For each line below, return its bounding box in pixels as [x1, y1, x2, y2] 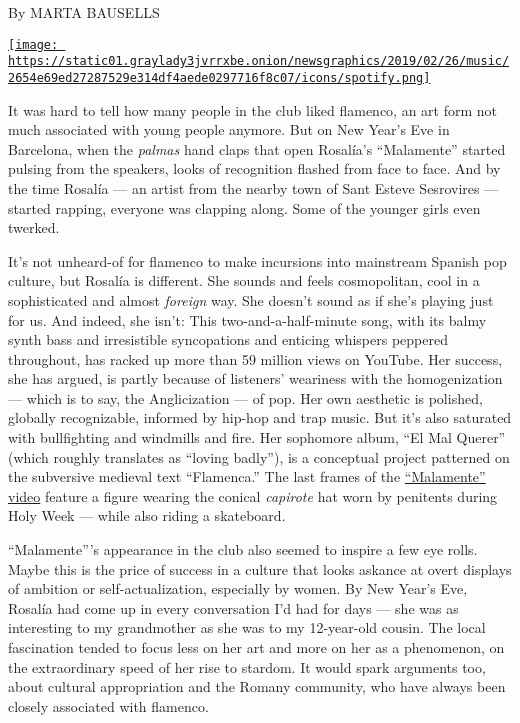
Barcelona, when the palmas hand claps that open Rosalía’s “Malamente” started [8, 138, 506, 159]
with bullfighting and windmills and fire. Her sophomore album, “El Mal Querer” [8, 427, 506, 448]
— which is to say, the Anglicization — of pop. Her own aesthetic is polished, [8, 387, 483, 408]
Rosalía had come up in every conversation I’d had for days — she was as [8, 597, 459, 618]
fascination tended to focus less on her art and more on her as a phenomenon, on [8, 637, 505, 657]
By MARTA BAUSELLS [8, 2, 160, 22]
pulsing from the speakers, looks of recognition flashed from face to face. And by [8, 158, 501, 179]
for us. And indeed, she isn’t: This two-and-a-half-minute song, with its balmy [8, 309, 487, 330]
